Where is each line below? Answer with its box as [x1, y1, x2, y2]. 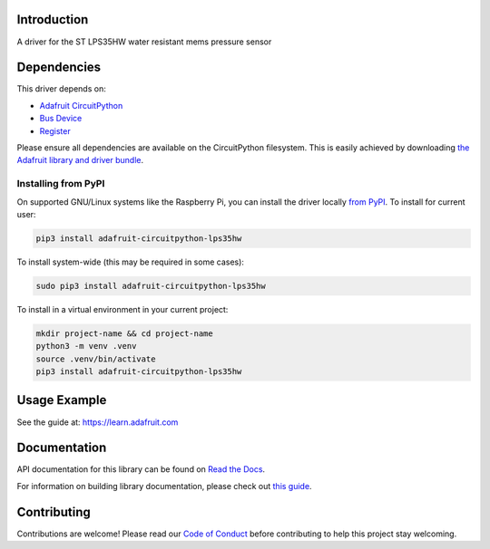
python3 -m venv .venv [35, 341, 137, 352]
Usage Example [16, 392, 107, 408]
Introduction [16, 12, 89, 27]
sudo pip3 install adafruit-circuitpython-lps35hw [35, 281, 267, 291]
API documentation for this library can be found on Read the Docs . [16, 464, 266, 475]
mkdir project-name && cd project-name [35, 328, 213, 339]
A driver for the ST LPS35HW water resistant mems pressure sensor [16, 36, 272, 47]
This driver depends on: [16, 83, 106, 94]
